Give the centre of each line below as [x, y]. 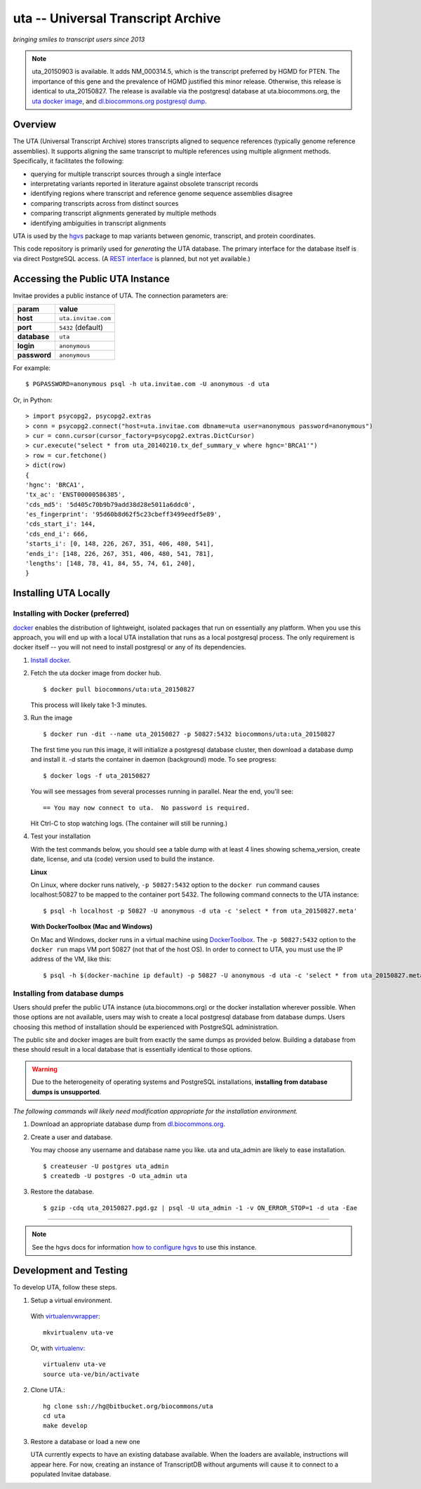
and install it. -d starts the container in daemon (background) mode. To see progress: [154, 760]
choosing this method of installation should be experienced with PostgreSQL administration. [146, 1027]
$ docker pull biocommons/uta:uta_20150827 [119, 689]
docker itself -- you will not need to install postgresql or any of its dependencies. [130, 647]
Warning [45, 1069]
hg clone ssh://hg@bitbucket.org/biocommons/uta [128, 1406]
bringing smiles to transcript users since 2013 [79, 39]
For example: [32, 368]
